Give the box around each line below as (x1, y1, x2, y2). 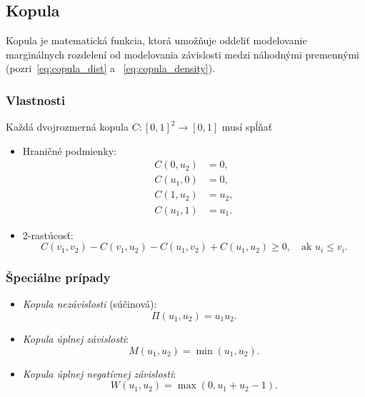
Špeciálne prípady (6, 268, 111, 286)
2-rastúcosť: (22, 227, 74, 242)
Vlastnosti (6, 91, 66, 109)
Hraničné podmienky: (22, 143, 116, 158)
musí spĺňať (221, 119, 273, 134)
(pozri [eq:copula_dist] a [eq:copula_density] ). (6, 61, 216, 76)
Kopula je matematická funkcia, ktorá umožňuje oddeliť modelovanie (6, 33, 307, 48)
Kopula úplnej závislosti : (22, 331, 129, 346)
